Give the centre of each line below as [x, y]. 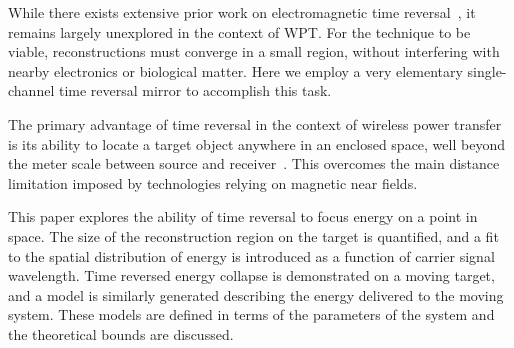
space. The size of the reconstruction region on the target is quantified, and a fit [253, 235]
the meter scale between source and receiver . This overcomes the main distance [254, 163]
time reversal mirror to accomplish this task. [195, 90]
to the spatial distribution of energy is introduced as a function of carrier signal [251, 255]
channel [31, 90]
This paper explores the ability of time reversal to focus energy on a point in [243, 216]
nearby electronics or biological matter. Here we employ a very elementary [235, 70]
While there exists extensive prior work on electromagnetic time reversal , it [242, 12]
